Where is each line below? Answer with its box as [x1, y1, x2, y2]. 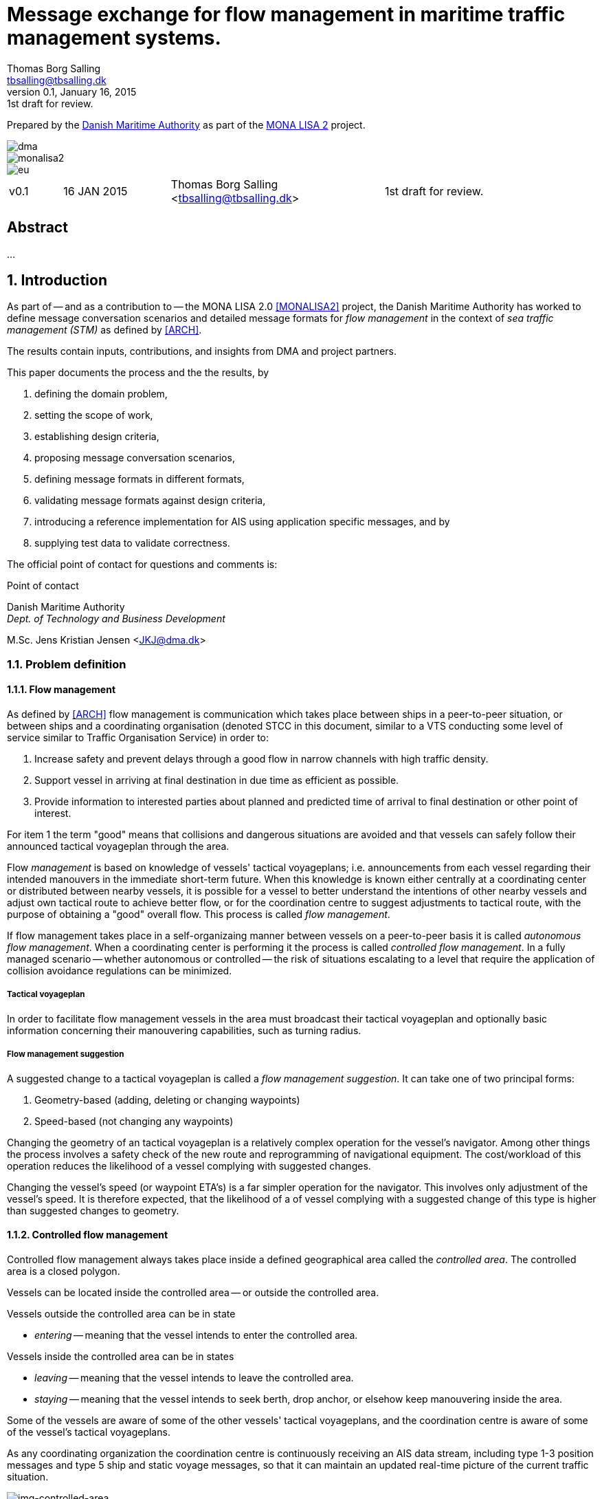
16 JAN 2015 [63, 184, 128, 198]
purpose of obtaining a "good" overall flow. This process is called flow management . [7, 908, 390, 921]
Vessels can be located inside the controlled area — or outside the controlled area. [7, 1286, 379, 1298]
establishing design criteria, [34, 430, 159, 443]
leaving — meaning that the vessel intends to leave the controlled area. [34, 1371, 354, 1383]
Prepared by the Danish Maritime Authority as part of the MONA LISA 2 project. [7, 118, 366, 131]
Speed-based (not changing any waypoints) [34, 1115, 234, 1127]
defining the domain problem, [34, 388, 168, 400]
